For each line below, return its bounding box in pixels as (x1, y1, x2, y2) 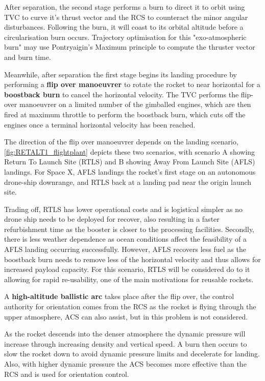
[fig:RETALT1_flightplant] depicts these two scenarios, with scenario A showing (4, 146, 255, 157)
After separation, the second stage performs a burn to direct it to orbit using (4, 2, 245, 12)
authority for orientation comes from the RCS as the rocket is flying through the (4, 301, 256, 312)
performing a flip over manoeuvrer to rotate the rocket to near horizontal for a (4, 79, 260, 90)
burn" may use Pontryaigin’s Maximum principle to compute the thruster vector (4, 41, 255, 52)
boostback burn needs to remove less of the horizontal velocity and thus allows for (4, 253, 261, 264)
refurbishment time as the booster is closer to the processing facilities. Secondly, (4, 223, 255, 234)
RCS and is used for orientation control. (4, 368, 129, 379)
